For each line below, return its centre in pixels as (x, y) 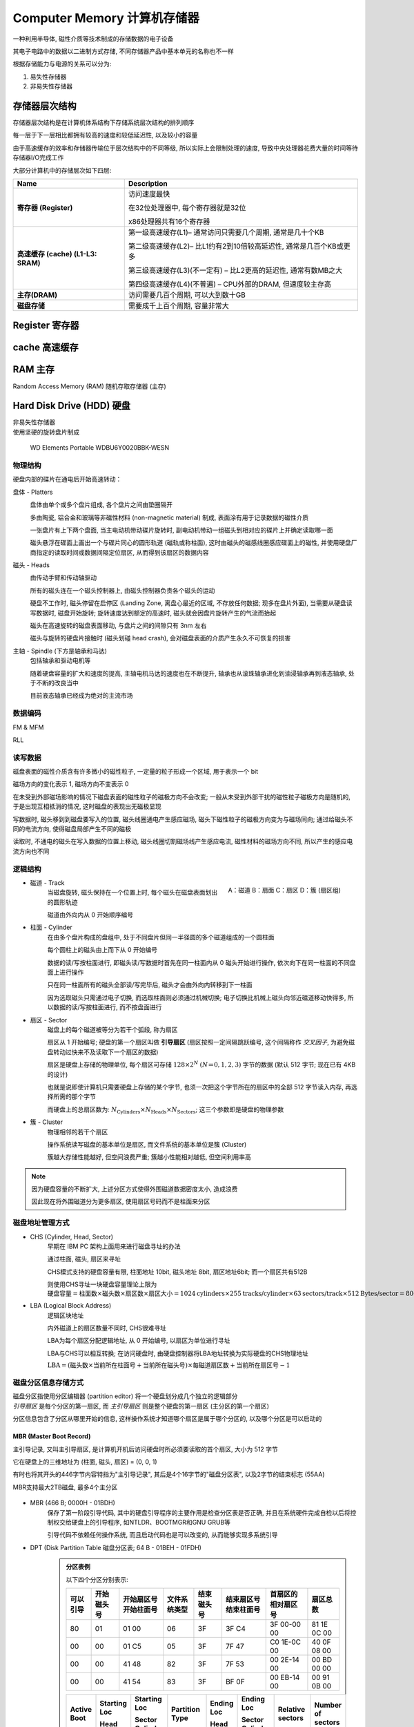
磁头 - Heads (31, 565)
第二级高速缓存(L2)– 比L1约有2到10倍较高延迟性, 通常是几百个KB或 (236, 246)
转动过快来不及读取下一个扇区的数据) (106, 1052)
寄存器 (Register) (45, 207)
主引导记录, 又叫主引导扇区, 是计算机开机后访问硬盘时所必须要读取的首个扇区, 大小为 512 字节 (146, 1449)
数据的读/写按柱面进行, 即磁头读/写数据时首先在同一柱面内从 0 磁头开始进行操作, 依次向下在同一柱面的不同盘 (201, 962)
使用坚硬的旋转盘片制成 (46, 432)
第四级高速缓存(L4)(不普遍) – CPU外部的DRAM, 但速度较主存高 (229, 284)
